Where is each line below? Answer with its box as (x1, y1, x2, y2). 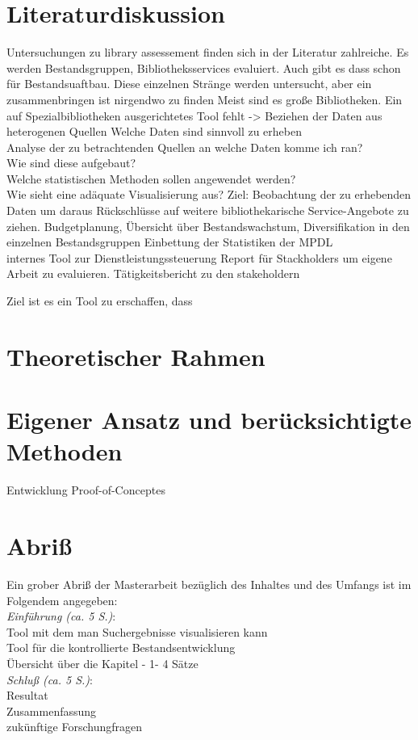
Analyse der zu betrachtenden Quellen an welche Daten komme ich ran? (6, 138, 363, 155)
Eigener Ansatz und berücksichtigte (6, 403, 412, 436)
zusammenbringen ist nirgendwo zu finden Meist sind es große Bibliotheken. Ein (6, 90, 403, 107)
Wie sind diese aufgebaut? (6, 154, 136, 171)
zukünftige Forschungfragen (6, 718, 142, 735)
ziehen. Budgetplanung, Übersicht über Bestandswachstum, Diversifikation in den (6, 217, 410, 234)
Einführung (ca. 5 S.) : (6, 608, 116, 624)
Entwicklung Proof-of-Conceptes (6, 481, 165, 498)
